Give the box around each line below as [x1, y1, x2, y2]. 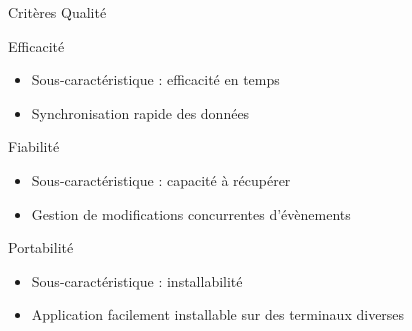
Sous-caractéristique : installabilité [31, 270, 243, 291]
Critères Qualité [8, 2, 107, 22]
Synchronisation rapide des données [31, 102, 250, 123]
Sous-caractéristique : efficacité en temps [31, 69, 280, 90]
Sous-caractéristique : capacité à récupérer [31, 169, 291, 190]
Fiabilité [8, 136, 60, 157]
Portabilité [8, 237, 74, 258]
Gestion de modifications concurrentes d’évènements [31, 203, 351, 224]
